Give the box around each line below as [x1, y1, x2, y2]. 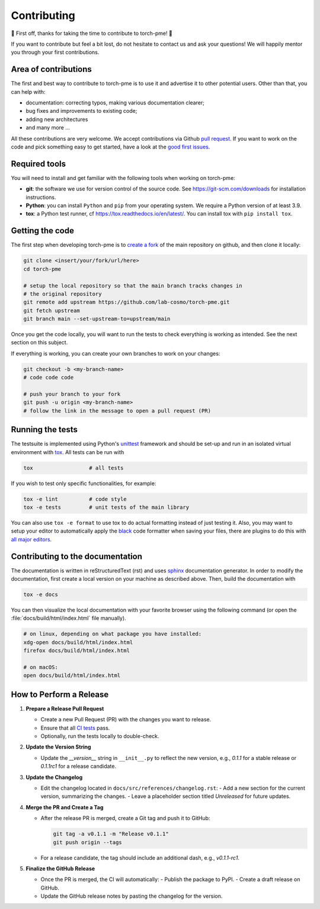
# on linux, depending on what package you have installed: [23, 631, 202, 638]
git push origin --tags [53, 839, 123, 845]
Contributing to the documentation [11, 551, 142, 561]
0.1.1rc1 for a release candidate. [40, 763, 117, 770]
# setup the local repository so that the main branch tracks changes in [23, 282, 242, 289]
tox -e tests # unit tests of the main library [23, 504, 190, 511]
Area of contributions [11, 64, 92, 74]
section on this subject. [11, 339, 68, 346]
